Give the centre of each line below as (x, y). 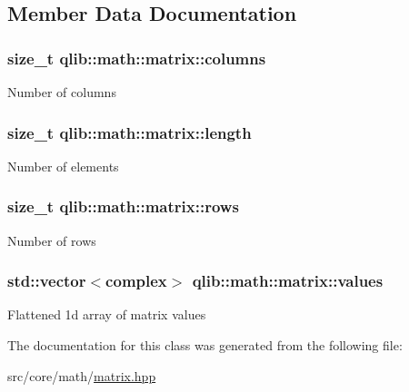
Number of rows (52, 240)
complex (136, 281)
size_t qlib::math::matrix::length (130, 132)
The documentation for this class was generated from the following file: (205, 345)
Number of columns (62, 92)
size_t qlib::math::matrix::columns (137, 58)
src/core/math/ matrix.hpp (82, 375)
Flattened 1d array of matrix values (107, 314)
